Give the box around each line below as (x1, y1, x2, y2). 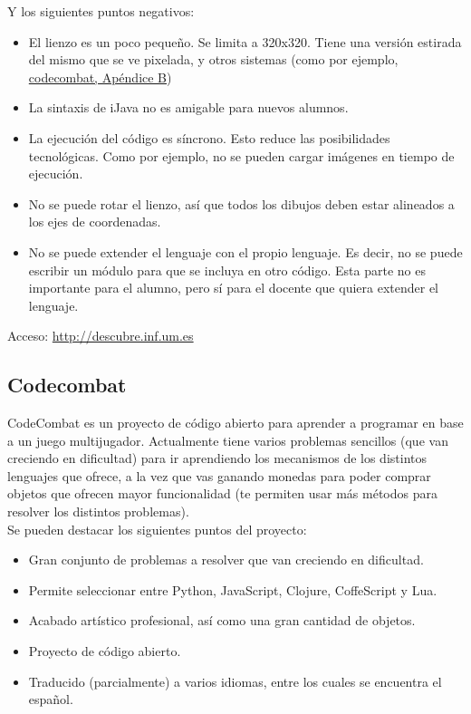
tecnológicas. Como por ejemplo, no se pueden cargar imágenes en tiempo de (28, 146, 455, 165)
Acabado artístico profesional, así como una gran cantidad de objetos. (28, 611, 416, 630)
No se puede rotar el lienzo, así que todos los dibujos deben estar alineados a (28, 194, 455, 213)
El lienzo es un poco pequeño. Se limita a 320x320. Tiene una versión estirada (28, 32, 462, 51)
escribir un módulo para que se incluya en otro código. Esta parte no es (28, 260, 426, 279)
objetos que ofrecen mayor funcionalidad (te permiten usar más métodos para (7, 484, 437, 503)
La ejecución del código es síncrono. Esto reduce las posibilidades (28, 128, 390, 147)
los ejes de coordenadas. (28, 212, 161, 231)
